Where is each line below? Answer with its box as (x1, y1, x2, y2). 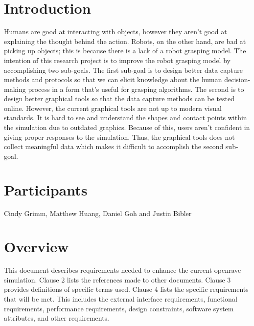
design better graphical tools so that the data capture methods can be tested (4, 93, 235, 104)
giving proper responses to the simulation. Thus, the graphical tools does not (4, 131, 235, 142)
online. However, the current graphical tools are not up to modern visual (4, 103, 222, 113)
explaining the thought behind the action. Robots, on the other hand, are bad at (4, 36, 246, 46)
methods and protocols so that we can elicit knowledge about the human (4, 74, 222, 85)
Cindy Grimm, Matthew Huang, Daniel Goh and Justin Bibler (4, 208, 192, 218)
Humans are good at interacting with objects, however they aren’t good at (4, 26, 227, 37)
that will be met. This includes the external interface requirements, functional (4, 294, 237, 304)
